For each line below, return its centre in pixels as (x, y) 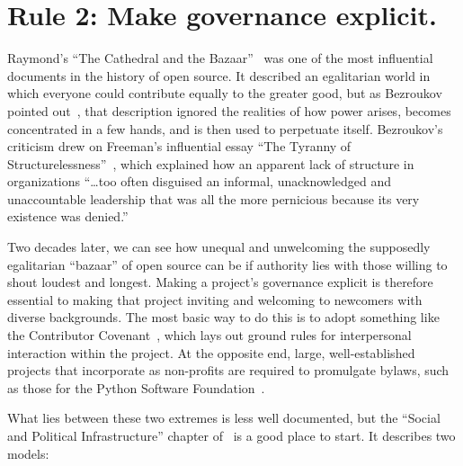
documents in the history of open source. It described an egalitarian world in (219, 75)
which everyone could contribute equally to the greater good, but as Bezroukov (225, 93)
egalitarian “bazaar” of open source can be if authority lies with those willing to (227, 264)
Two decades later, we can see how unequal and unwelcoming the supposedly (219, 247)
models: (28, 453)
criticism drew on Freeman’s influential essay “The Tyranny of (179, 146)
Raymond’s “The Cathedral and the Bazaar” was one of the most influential (220, 58)
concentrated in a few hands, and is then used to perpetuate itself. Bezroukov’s (225, 128)
